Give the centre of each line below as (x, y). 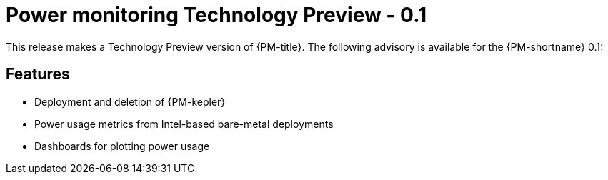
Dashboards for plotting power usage (122, 146)
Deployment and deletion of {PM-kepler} (130, 101)
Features (38, 74)
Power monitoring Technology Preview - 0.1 (216, 15)
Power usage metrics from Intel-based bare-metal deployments (184, 124)
